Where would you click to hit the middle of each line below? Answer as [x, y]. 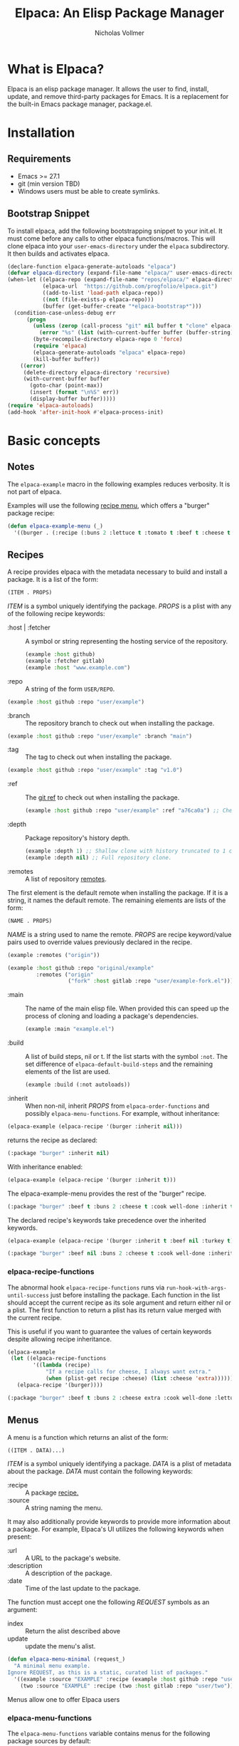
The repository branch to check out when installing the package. [120, 723]
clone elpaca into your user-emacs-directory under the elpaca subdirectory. [118, 246]
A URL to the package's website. [73, 1558]
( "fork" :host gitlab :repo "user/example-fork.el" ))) [151, 981]
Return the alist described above [73, 1631]
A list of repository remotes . [66, 879]
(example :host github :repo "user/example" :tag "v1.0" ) [95, 770]
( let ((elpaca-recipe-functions [58, 1359]
